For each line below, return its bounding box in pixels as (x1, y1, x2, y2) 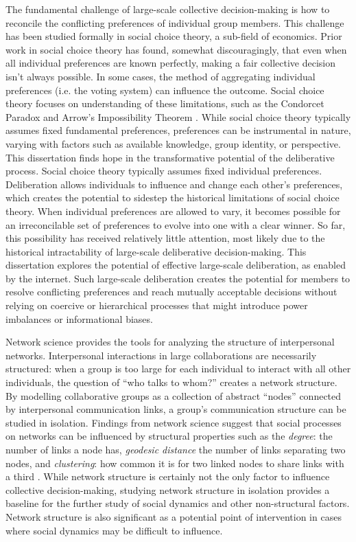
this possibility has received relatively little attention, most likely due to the (5, 231, 325, 245)
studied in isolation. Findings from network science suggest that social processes (5, 415, 342, 429)
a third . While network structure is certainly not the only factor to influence (5, 469, 330, 484)
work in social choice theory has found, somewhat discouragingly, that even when (5, 42, 347, 56)
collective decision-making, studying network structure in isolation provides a (5, 482, 330, 497)
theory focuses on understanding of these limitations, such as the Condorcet (5, 96, 324, 111)
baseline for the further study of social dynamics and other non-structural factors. (5, 496, 350, 510)
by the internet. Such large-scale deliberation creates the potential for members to (5, 271, 351, 285)
